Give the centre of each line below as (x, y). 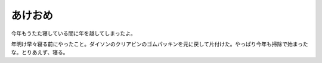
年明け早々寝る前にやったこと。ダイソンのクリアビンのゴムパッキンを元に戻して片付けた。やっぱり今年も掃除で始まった (160, 44)
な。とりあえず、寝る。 (40, 52)
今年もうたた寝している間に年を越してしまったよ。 (74, 33)
